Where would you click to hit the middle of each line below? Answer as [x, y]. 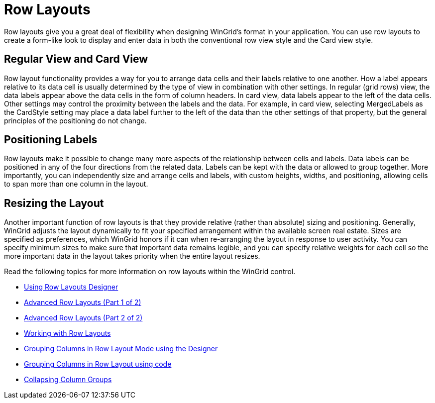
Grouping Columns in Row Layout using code [98, 364]
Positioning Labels [51, 140]
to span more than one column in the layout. [76, 184]
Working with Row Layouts [67, 333]
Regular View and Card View [76, 59]
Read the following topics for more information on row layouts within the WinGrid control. [150, 272]
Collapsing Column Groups [68, 380]
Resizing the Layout [54, 203]
